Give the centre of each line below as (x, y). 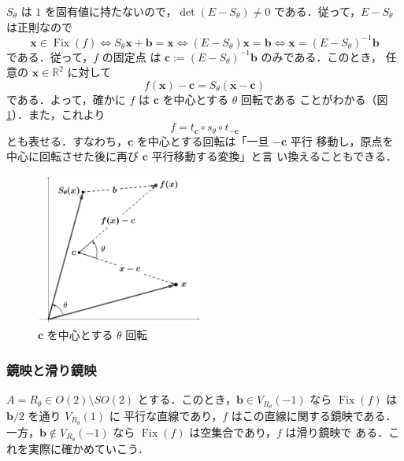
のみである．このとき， (322, 56)
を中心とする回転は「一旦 (203, 140)
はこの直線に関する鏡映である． (314, 415)
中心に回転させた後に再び (72, 156)
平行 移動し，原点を (342, 140)
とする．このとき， (187, 399)
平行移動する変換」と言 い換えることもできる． (274, 156)
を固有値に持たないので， (111, 11)
